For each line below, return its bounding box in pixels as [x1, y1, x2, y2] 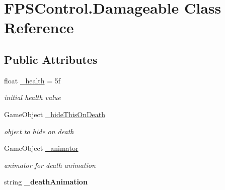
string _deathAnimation [4, 176, 88, 187]
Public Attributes [4, 51, 98, 67]
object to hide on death [4, 126, 74, 136]
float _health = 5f [4, 75, 61, 85]
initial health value [4, 92, 61, 103]
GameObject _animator [4, 143, 79, 153]
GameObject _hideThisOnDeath [4, 109, 106, 119]
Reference [4, 17, 74, 38]
